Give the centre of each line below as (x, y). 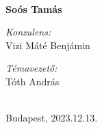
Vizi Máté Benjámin (48, 45)
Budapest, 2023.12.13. (52, 118)
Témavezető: (31, 68)
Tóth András (33, 81)
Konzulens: (28, 32)
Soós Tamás (34, 9)
